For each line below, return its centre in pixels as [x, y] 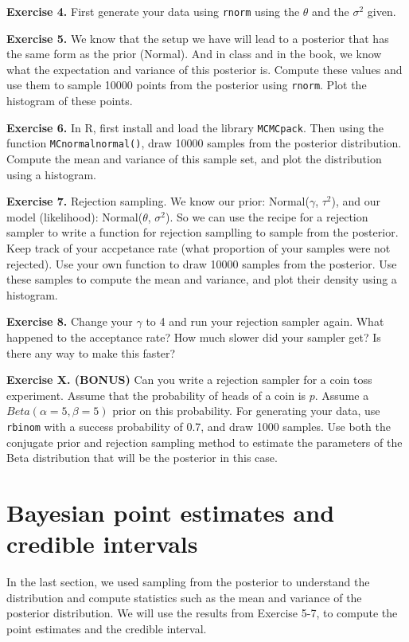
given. [382, 11]
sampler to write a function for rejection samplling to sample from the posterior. [203, 232]
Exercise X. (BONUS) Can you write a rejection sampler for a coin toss [189, 380]
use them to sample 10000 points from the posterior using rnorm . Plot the [187, 85]
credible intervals [102, 544]
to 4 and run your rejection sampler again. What [265, 321]
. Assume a [342, 395]
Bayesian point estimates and [171, 512]
